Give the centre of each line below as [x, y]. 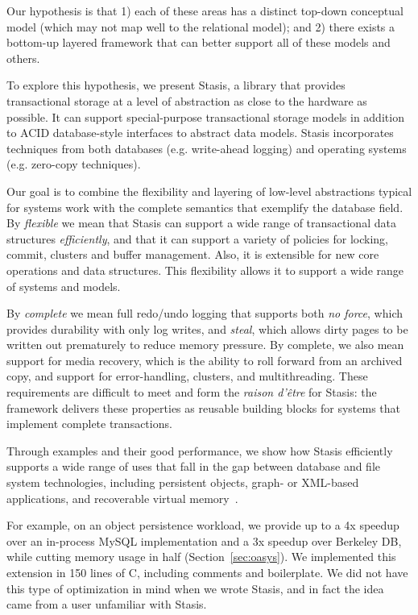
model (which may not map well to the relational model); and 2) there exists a [201, 26]
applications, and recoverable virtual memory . [122, 498]
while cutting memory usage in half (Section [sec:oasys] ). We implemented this [201, 557]
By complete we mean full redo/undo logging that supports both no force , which [205, 313]
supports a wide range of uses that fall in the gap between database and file [194, 466]
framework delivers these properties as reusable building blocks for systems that [204, 407]
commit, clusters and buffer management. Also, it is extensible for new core [193, 254]
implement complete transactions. [89, 424]
